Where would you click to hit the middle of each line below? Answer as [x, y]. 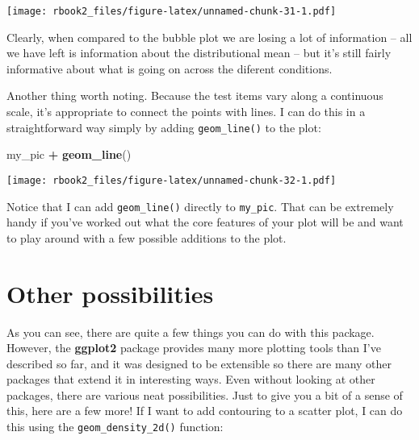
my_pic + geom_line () [69, 154]
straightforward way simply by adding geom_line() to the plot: [164, 127]
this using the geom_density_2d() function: [115, 427]
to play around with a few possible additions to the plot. [147, 237]
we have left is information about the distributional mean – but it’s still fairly [199, 53]
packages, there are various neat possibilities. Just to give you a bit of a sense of [205, 394]
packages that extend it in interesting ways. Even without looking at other [191, 379]
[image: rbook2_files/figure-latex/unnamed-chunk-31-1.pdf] [172, 11]
